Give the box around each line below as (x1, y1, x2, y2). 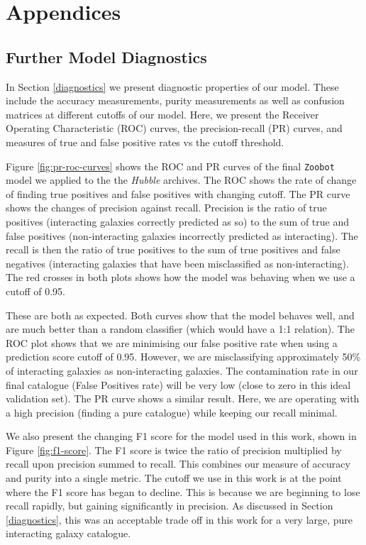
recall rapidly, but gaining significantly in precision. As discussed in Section (6, 498, 333, 513)
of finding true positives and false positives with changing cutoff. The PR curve (6, 186, 350, 201)
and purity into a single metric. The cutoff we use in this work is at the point (6, 470, 342, 485)
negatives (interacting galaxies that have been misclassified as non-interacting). (6, 255, 349, 270)
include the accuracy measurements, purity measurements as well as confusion (6, 93, 345, 108)
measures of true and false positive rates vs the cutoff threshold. (6, 134, 284, 149)
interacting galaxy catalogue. (6, 526, 131, 541)
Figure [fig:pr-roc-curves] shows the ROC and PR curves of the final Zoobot (6, 158, 335, 173)
